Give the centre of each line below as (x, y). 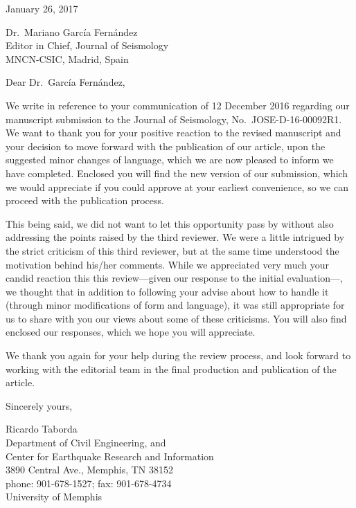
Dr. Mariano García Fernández (72, 31)
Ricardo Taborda (42, 429)
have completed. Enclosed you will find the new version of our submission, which (177, 173)
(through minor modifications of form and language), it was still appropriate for (175, 305)
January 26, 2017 (42, 8)
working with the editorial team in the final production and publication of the (171, 369)
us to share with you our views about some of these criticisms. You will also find (176, 318)
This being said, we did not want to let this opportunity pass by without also (170, 223)
